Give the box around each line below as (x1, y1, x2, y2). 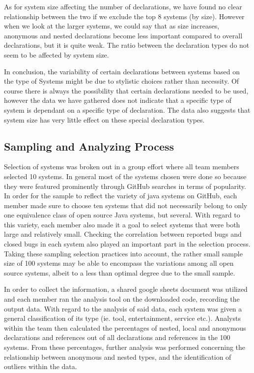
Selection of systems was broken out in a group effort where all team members (4, 161, 239, 172)
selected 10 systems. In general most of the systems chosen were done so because (4, 171, 247, 181)
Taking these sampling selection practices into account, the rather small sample (4, 248, 243, 258)
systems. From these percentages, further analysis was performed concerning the (4, 342, 246, 352)
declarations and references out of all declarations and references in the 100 (4, 332, 230, 342)
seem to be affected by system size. (4, 49, 109, 60)
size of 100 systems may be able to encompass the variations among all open (4, 258, 234, 268)
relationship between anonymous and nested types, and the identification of (4, 351, 231, 362)
